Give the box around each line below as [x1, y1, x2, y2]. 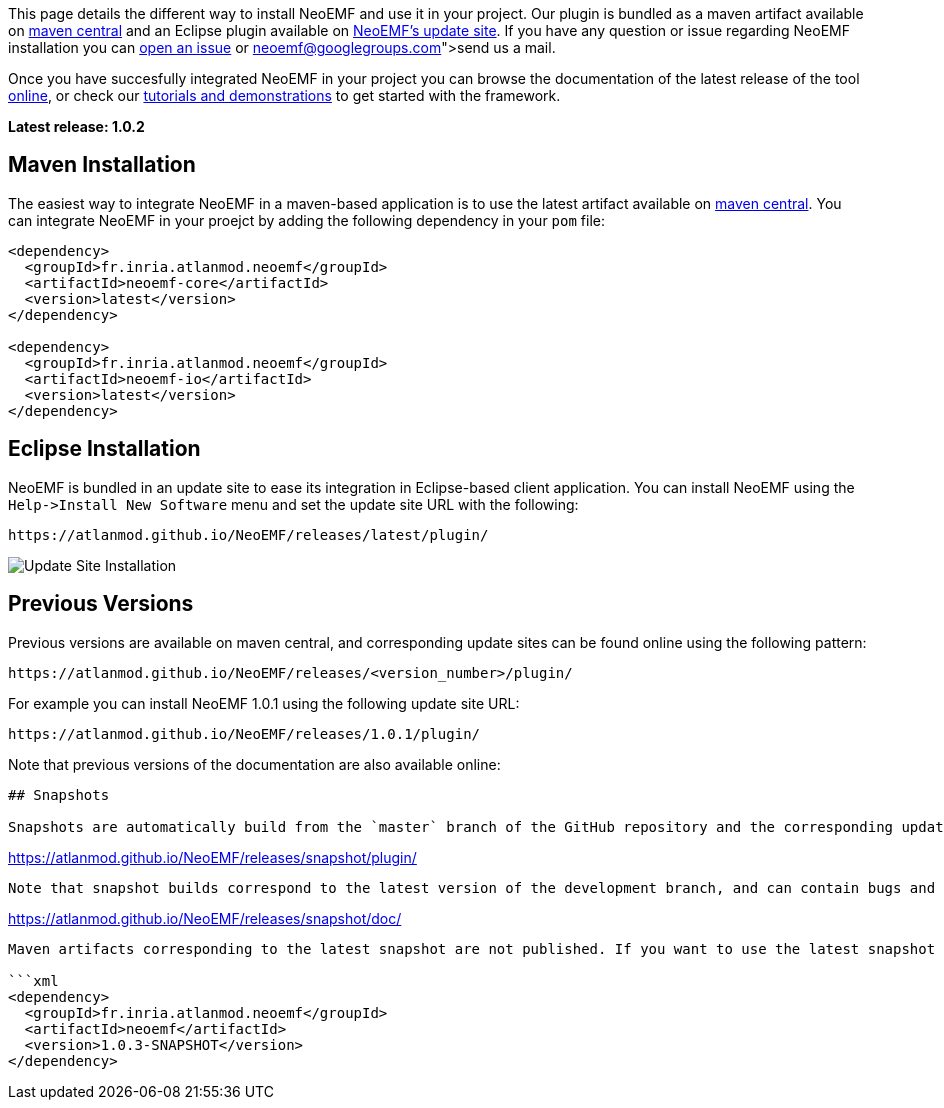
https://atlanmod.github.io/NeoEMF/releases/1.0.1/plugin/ [8, 725, 481, 742]
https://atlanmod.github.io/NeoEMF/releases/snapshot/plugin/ [8, 848, 417, 866]
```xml [8, 972, 59, 989]
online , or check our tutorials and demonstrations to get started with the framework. [8, 87, 561, 104]
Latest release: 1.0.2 [8, 118, 145, 135]
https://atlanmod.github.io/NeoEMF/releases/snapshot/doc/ [8, 909, 402, 927]
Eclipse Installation [8, 436, 201, 462]
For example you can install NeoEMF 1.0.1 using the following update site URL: [8, 694, 520, 712]
